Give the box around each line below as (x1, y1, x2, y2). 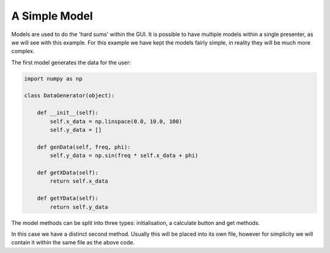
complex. (11, 48, 35, 55)
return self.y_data (50, 204, 108, 210)
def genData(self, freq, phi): (37, 144, 131, 150)
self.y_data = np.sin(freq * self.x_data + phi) (50, 152, 199, 159)
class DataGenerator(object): (24, 92, 115, 99)
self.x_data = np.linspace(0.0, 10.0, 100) (50, 118, 183, 125)
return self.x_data (50, 178, 108, 185)
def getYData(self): (37, 195, 99, 202)
